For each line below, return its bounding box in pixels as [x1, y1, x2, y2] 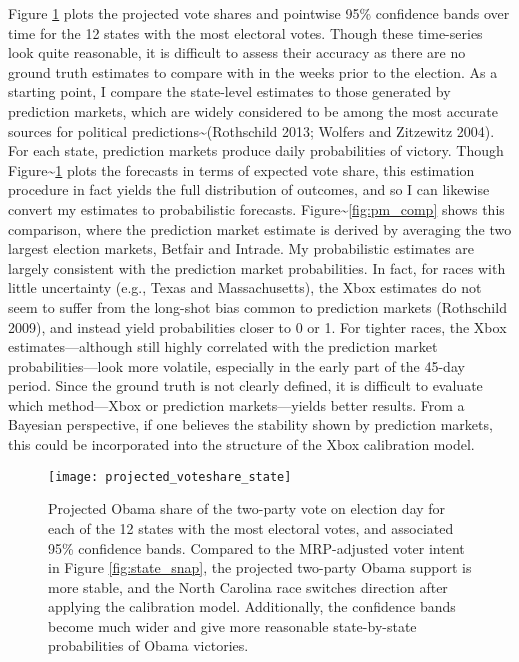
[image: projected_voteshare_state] [48, 469, 292, 484]
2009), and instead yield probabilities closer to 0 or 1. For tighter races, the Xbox [8, 316, 507, 337]
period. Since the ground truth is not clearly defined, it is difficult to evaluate [8, 375, 483, 396]
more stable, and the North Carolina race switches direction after [48, 576, 448, 597]
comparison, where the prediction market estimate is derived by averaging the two [8, 218, 512, 239]
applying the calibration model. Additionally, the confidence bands [48, 596, 456, 617]
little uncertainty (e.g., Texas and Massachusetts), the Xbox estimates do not [8, 277, 482, 298]
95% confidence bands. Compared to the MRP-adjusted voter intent [48, 537, 465, 558]
